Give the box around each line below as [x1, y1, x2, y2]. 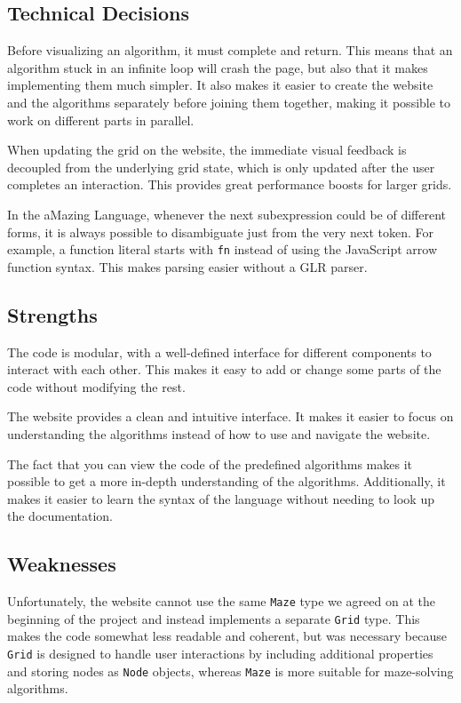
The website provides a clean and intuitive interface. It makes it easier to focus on [7, 407, 454, 426]
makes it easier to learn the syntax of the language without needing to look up [7, 489, 434, 507]
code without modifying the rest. [7, 377, 186, 395]
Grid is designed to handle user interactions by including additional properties [7, 644, 433, 663]
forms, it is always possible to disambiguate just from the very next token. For [7, 222, 433, 241]
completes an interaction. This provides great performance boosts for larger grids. [7, 175, 452, 194]
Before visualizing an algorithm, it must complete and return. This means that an [7, 41, 453, 60]
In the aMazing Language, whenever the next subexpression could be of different [7, 204, 447, 223]
